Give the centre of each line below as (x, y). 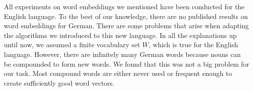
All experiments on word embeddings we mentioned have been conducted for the (124, 6)
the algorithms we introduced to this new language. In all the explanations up (120, 35)
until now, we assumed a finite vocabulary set (72, 45)
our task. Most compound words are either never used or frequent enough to (118, 73)
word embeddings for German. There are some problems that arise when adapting (126, 26)
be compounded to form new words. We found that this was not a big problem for (127, 64)
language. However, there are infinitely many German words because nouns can (122, 54)
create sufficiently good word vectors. (59, 82)
